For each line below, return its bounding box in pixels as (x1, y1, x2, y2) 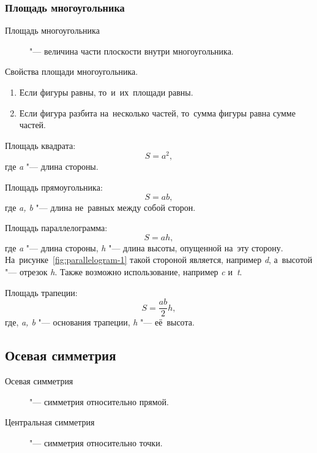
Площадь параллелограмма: (5, 221, 108, 234)
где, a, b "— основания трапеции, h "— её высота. (5, 316, 195, 329)
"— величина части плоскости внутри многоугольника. (29, 44, 234, 57)
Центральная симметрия (5, 416, 95, 428)
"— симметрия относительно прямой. (29, 395, 169, 408)
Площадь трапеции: (5, 286, 78, 299)
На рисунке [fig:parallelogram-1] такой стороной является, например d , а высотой (5, 253, 313, 266)
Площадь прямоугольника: (5, 181, 103, 194)
